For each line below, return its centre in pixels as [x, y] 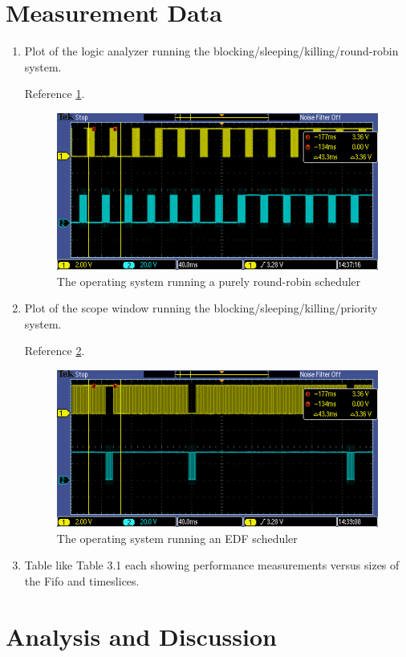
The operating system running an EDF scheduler [177, 538]
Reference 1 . [55, 94]
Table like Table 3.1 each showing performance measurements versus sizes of [212, 565]
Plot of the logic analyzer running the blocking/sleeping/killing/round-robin [211, 51]
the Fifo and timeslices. [82, 580]
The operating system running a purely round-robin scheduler [209, 281]
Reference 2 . [55, 351]
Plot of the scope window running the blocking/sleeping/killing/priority [201, 308]
